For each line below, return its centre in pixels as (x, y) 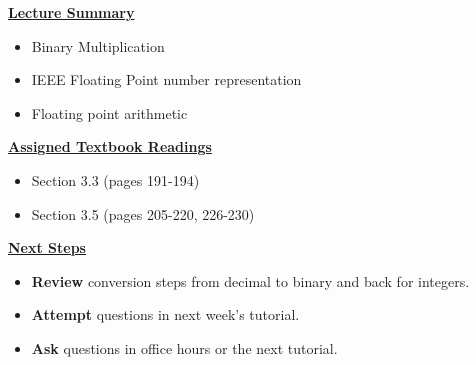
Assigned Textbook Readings (110, 146)
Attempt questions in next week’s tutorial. (165, 314)
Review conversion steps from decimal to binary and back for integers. (250, 280)
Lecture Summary (71, 12)
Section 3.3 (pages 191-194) (115, 179)
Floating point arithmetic (109, 112)
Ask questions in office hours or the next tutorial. (184, 347)
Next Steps (47, 247)
